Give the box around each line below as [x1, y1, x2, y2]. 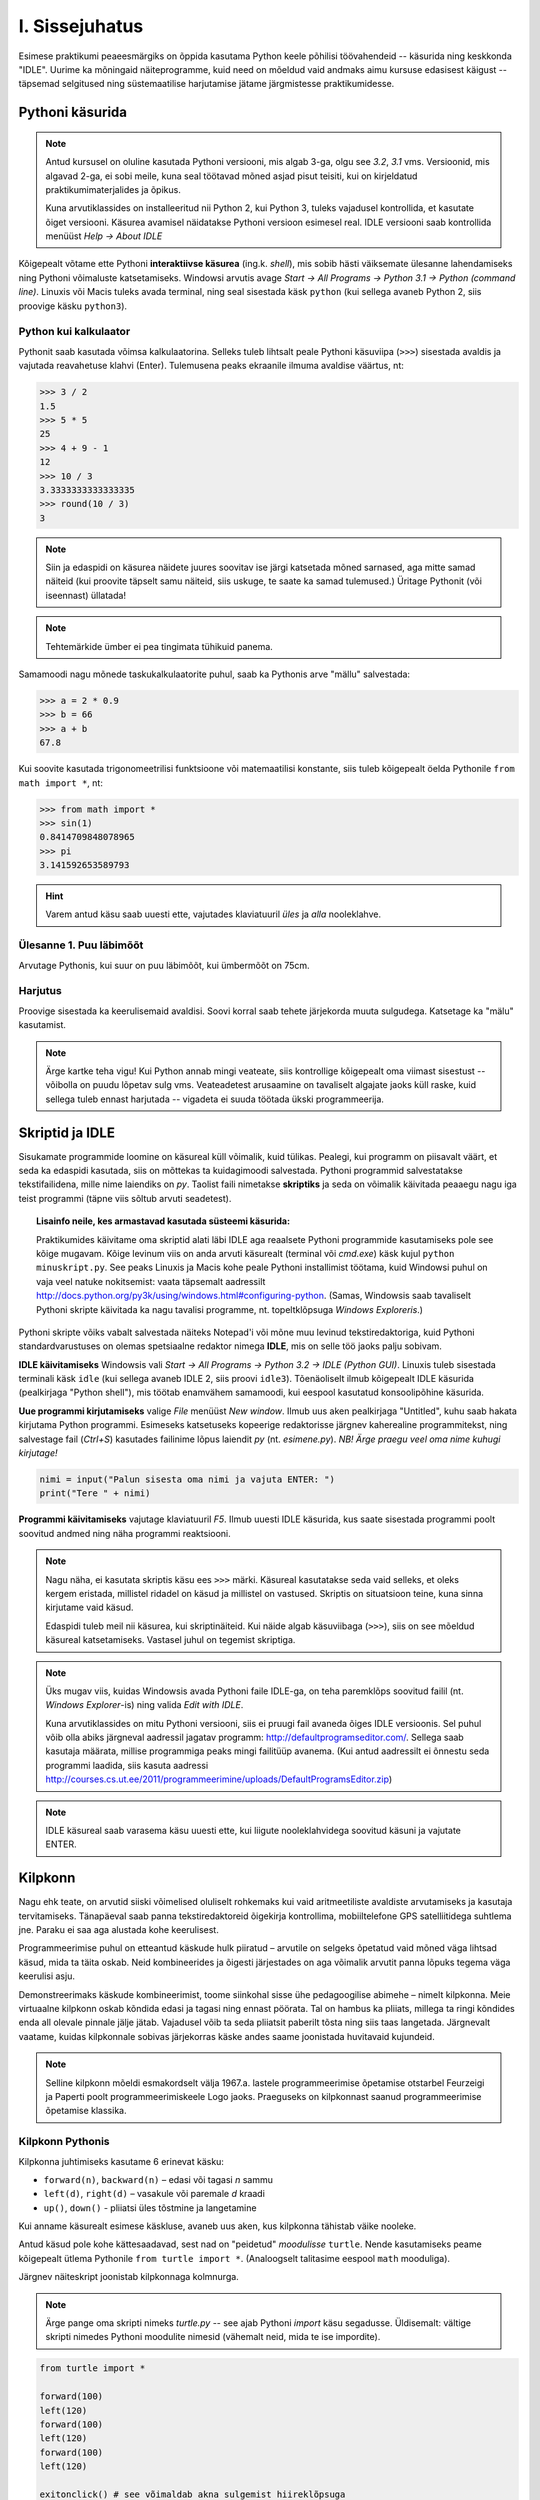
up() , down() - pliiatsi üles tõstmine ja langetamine [43, 2201, 257, 2214]
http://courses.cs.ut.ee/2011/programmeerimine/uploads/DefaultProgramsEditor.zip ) [45, 1773, 393, 1785]
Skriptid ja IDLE [18, 1124, 115, 1141]
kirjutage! [18, 1447, 58, 1459]
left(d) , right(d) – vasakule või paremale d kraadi [43, 2188, 265, 2200]
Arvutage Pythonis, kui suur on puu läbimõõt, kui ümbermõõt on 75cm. [18, 959, 310, 971]
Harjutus [18, 984, 62, 998]
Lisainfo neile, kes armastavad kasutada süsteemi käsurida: [36, 1215, 290, 1227]
